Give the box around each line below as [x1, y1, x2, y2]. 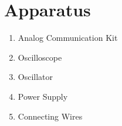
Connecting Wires [18, 110, 83, 122]
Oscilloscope [18, 51, 62, 63]
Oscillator [18, 71, 53, 83]
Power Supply [18, 90, 68, 102]
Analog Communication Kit [18, 32, 118, 44]
